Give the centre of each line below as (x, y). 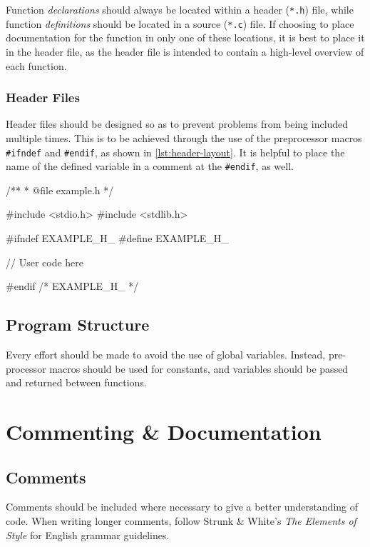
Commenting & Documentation (164, 431)
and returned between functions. (76, 382)
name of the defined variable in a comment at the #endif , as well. (150, 166)
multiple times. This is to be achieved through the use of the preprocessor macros (184, 137)
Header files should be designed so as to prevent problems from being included (177, 124)
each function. (36, 65)
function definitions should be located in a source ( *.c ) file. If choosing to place (180, 23)
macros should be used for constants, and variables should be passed (199, 368)
